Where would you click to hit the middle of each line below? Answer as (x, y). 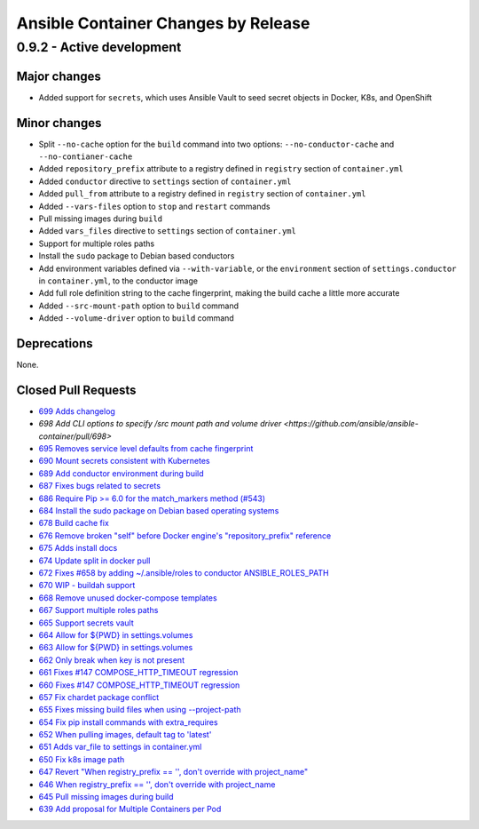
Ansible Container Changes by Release (163, 23)
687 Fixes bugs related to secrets (100, 486)
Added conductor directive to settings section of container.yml (165, 181)
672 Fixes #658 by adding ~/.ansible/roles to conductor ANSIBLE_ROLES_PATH (184, 572)
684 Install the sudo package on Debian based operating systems (159, 511)
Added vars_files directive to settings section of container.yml (167, 231)
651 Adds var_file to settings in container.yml (120, 747)
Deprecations (55, 343)
